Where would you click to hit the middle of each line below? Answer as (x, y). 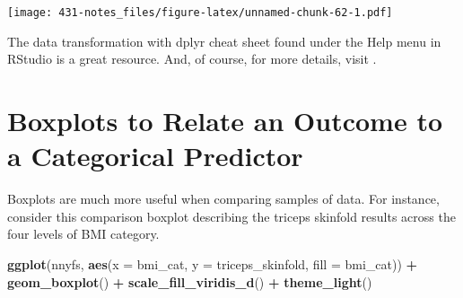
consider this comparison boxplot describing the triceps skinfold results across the (231, 216)
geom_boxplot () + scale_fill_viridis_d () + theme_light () (190, 281)
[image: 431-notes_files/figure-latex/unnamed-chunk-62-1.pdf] (200, 13)
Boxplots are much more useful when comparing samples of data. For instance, (223, 199)
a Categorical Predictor (155, 156)
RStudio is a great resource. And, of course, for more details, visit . (192, 59)
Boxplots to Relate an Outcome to (225, 121)
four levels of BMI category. (83, 234)
